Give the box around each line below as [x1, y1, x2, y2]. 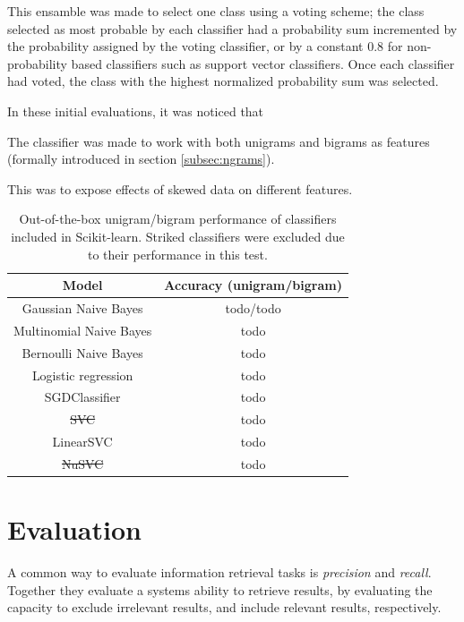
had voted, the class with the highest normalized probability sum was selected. [7, 72, 439, 90]
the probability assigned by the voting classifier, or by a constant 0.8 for [7, 37, 403, 55]
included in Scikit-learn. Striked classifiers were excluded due [11, 226, 345, 245]
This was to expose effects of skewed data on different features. [7, 179, 353, 198]
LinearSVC [52, 432, 113, 451]
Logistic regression [31, 365, 133, 384]
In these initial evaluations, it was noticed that [7, 101, 264, 120]
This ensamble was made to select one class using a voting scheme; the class [7, 2, 425, 20]
